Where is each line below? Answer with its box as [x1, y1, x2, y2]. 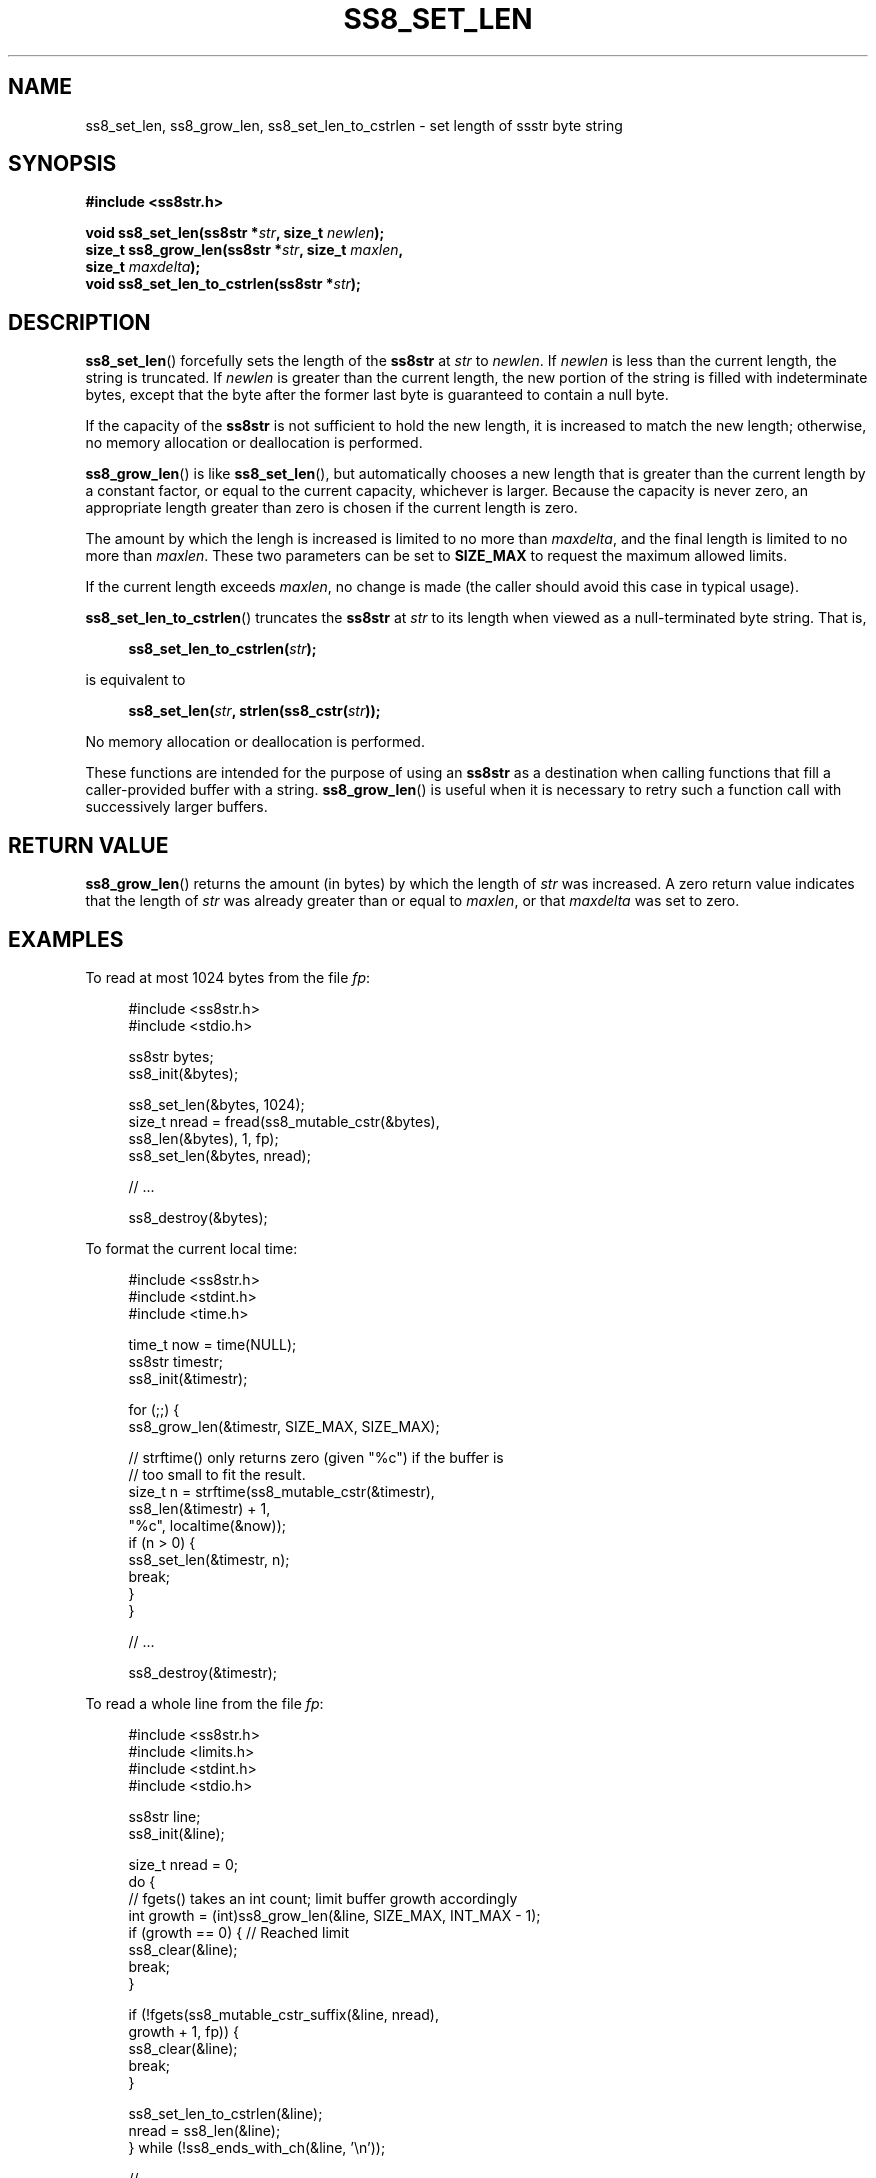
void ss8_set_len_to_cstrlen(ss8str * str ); [85, 275, 361, 293]
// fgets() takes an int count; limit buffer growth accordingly [128, 1889, 518, 1907]
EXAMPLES [8, 926, 124, 952]
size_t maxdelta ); [85, 258, 201, 276]
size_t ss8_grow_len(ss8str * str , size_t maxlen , [85, 241, 404, 259]
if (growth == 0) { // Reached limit [128, 1923, 350, 1941]
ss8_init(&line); [128, 1824, 225, 1842]
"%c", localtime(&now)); [128, 1516, 286, 1534]
